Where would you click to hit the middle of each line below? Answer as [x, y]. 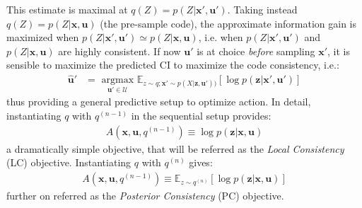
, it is [338, 51]
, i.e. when [221, 37]
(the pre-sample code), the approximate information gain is [228, 23]
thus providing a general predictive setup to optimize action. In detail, [159, 102]
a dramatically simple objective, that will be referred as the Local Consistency [175, 148]
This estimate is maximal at [67, 9]
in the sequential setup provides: [201, 116]
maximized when [43, 37]
